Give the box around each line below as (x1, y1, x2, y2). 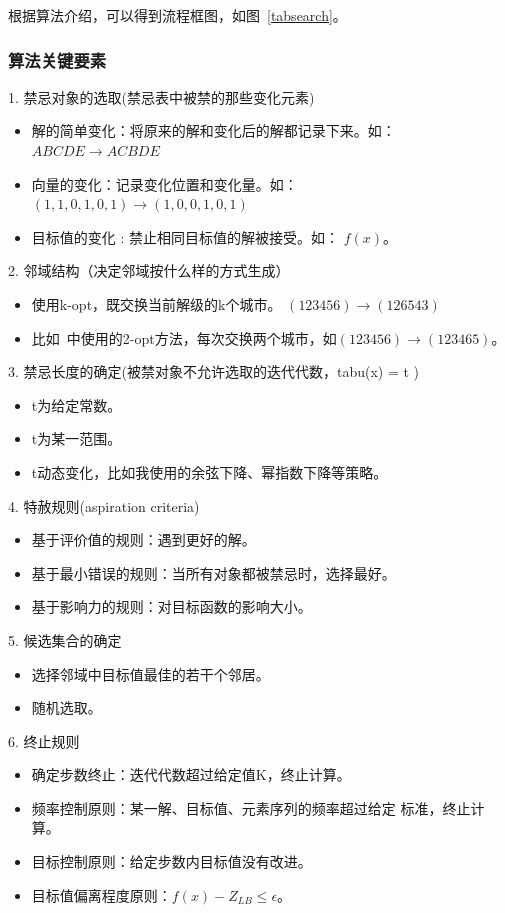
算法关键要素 (8, 47, 107, 72)
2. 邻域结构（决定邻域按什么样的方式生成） (8, 260, 290, 281)
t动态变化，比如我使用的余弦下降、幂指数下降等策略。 (31, 461, 388, 482)
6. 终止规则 (8, 730, 80, 751)
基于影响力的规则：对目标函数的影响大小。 (31, 596, 312, 617)
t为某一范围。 (31, 428, 122, 449)
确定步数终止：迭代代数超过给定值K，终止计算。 (31, 764, 351, 785)
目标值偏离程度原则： (31, 884, 172, 905)
